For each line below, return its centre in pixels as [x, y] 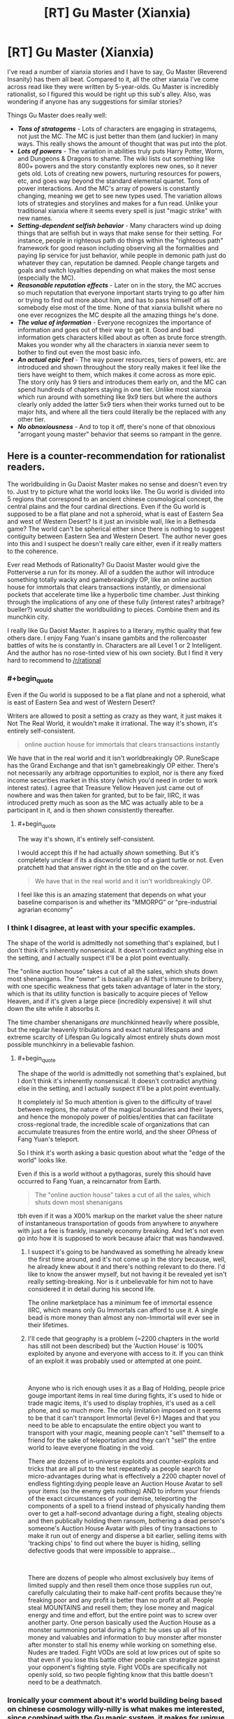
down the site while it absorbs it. [54, 1009]
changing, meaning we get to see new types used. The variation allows [119, 196]
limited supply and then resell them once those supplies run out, [120, 1585]
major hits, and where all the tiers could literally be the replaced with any [122, 412]
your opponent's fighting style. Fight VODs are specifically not [117, 1667]
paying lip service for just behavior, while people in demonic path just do [122, 255]
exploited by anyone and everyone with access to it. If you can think [126, 1354]
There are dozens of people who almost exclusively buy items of [121, 1578]
